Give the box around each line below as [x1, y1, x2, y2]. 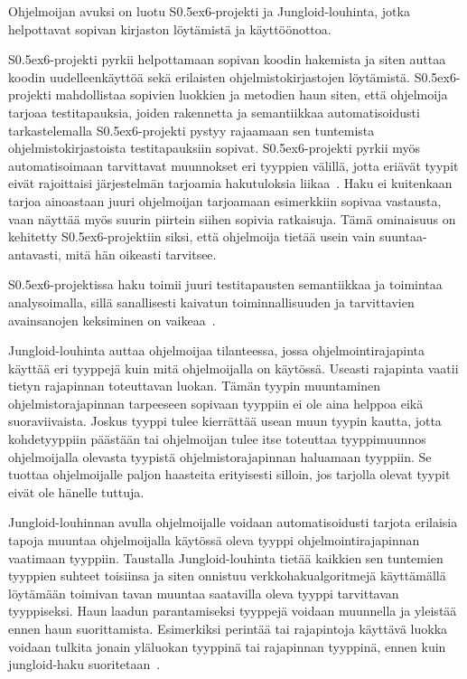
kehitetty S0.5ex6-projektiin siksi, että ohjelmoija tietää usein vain [8, 227, 376, 246]
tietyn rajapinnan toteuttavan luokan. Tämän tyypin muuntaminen [8, 376, 381, 395]
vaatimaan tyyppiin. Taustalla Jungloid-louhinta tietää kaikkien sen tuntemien [8, 548, 444, 567]
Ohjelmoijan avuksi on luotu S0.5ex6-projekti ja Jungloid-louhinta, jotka [8, 2, 410, 20]
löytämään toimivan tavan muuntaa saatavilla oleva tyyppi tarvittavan [8, 583, 399, 602]
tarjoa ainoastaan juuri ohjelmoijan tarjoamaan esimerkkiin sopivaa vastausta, [8, 191, 442, 210]
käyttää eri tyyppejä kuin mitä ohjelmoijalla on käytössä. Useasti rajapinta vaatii [8, 358, 459, 377]
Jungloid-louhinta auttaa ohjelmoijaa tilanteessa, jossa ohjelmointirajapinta [8, 341, 425, 360]
